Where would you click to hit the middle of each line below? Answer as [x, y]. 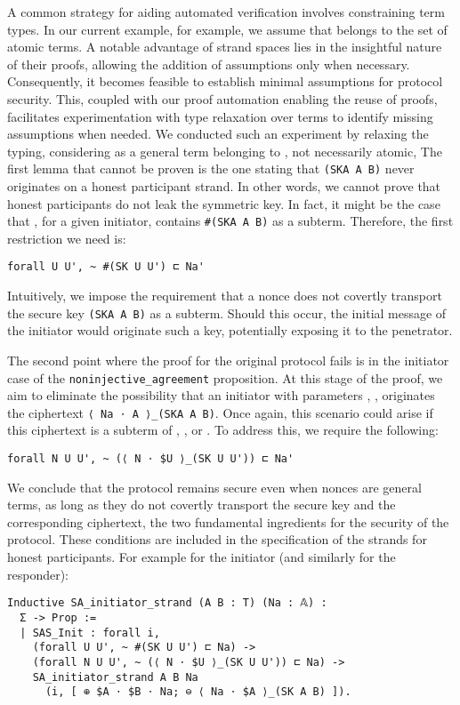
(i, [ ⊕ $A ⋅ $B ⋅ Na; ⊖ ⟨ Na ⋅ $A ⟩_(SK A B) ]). [198, 692]
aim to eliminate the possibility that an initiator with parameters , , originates [221, 395]
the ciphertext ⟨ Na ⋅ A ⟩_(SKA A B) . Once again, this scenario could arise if [220, 412]
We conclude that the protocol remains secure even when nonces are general [214, 487]
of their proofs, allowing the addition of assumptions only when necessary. [209, 64]
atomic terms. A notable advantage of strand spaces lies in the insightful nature [225, 47]
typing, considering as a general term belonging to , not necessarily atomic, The [225, 151]
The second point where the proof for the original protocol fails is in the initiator [228, 360]
